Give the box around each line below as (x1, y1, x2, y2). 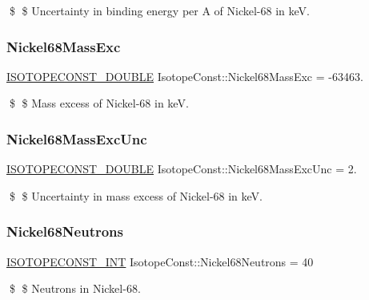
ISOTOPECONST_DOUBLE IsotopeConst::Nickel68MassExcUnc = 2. (6, 160, 357, 177)
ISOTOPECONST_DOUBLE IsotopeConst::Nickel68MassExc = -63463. (6, 67, 363, 84)
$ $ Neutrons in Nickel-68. (9, 280, 141, 297)
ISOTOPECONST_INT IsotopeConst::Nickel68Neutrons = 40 (6, 253, 314, 270)
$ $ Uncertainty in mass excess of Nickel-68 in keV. (9, 187, 263, 204)
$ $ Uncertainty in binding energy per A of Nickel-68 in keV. (9, 2, 310, 18)
